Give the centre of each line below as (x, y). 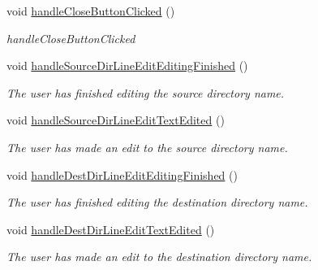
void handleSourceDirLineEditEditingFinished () (127, 65)
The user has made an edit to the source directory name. (147, 147)
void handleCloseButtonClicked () (91, 11)
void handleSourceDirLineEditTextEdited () (116, 120)
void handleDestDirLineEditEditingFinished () (122, 174)
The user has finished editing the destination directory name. (157, 202)
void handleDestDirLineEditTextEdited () (111, 229)
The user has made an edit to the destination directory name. (159, 257)
